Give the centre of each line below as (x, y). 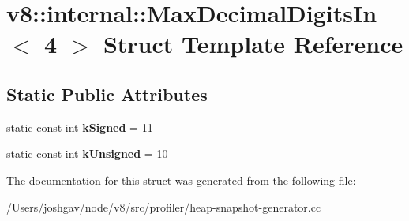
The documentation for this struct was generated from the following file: (181, 180)
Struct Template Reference (253, 44)
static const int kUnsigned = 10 (87, 154)
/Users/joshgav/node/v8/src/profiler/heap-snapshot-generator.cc (164, 206)
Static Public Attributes (107, 94)
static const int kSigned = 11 (80, 127)
